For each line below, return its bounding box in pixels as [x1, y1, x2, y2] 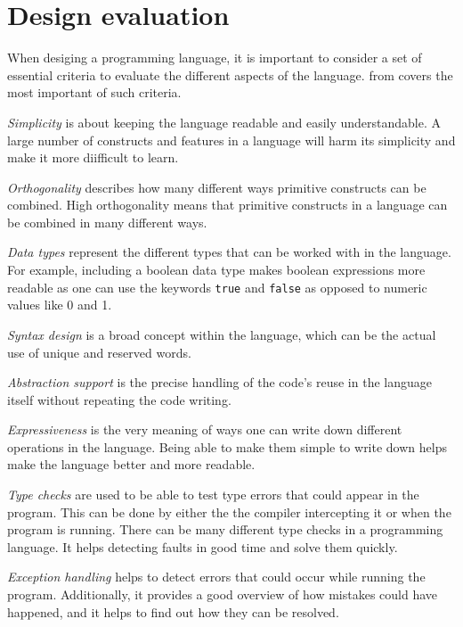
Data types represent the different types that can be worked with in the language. [7, 243, 451, 261]
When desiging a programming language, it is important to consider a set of [7, 48, 422, 67]
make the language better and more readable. [7, 455, 256, 474]
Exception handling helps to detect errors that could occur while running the [7, 567, 426, 586]
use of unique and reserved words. [7, 342, 191, 361]
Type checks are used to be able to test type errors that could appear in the [7, 485, 419, 504]
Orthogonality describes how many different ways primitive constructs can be [7, 177, 426, 196]
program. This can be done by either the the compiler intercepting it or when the [7, 502, 451, 521]
